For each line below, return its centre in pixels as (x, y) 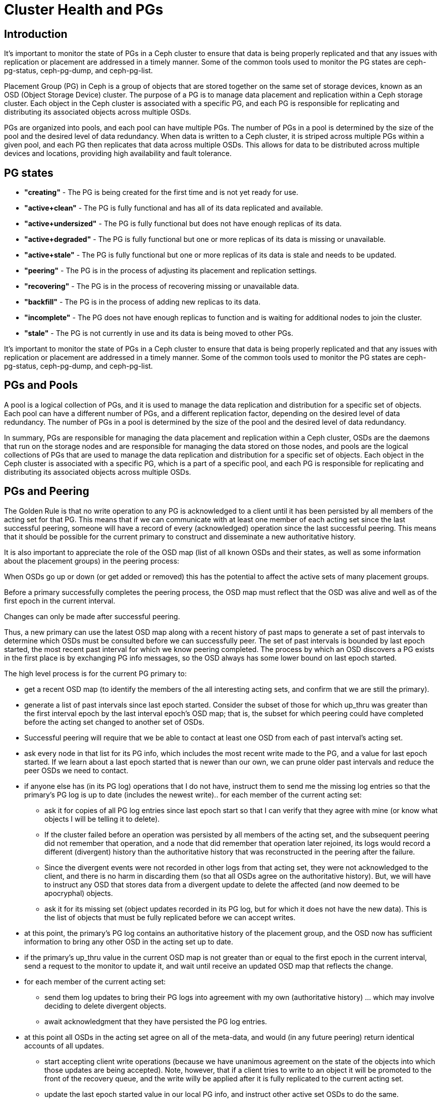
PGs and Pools (41, 385)
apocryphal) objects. (79, 893)
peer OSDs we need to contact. (76, 770)
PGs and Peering (47, 491)
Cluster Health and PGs (84, 10)
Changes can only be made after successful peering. (92, 616)
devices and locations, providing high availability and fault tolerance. (118, 154)
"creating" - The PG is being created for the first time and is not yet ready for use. (161, 192)
